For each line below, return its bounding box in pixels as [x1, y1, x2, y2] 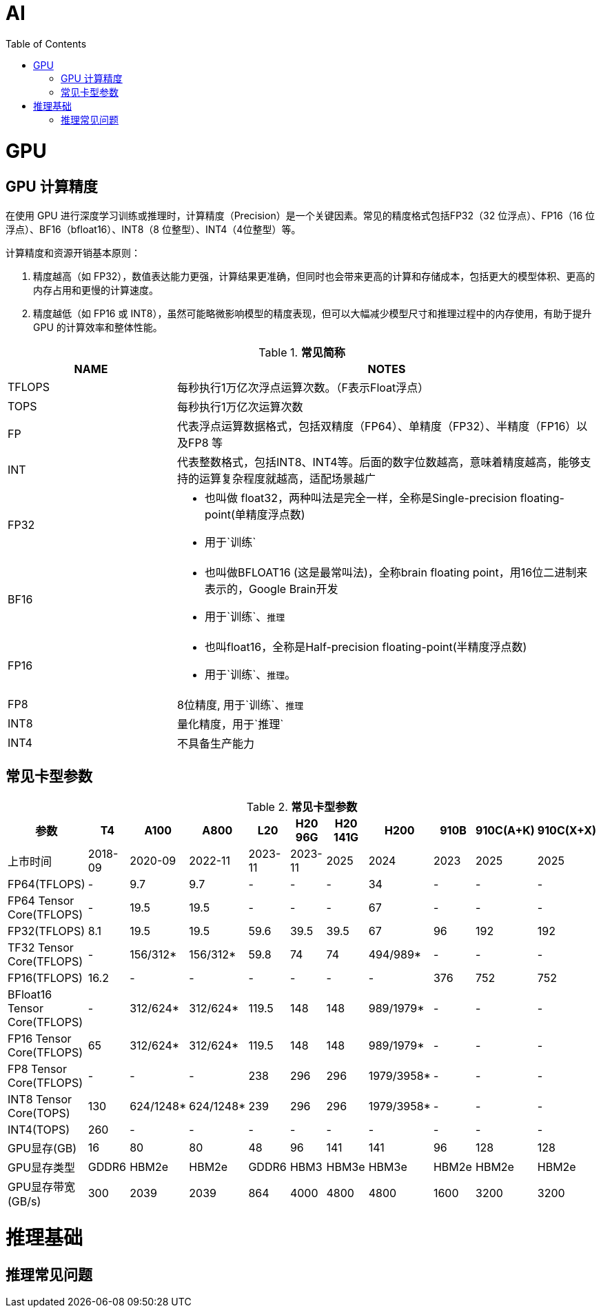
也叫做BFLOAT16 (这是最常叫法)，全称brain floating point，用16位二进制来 [204, 565, 588, 579]
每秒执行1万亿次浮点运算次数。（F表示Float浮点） [176, 380, 429, 394]
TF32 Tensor [8, 940, 74, 954]
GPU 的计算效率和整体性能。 [33, 321, 163, 333]
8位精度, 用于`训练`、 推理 [176, 697, 304, 712]
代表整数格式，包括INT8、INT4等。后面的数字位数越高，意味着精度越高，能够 [176, 454, 580, 469]
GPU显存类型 [8, 1160, 76, 1174]
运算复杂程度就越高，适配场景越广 [198, 471, 376, 485]
